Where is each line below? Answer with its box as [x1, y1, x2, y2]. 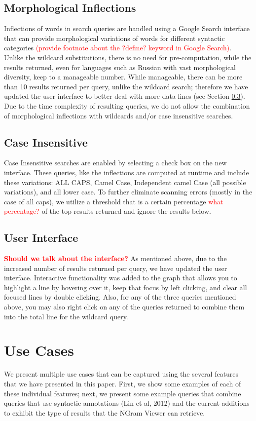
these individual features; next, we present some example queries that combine [4, 388, 241, 398]
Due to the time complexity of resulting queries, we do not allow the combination [4, 100, 250, 111]
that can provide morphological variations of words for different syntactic [4, 33, 225, 43]
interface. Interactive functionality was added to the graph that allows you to [4, 272, 237, 283]
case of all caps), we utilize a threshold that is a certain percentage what [4, 196, 223, 206]
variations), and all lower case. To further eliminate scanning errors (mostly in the [4, 187, 253, 197]
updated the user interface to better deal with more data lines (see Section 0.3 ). [4, 91, 245, 101]
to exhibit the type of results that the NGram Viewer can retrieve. [4, 407, 205, 418]
